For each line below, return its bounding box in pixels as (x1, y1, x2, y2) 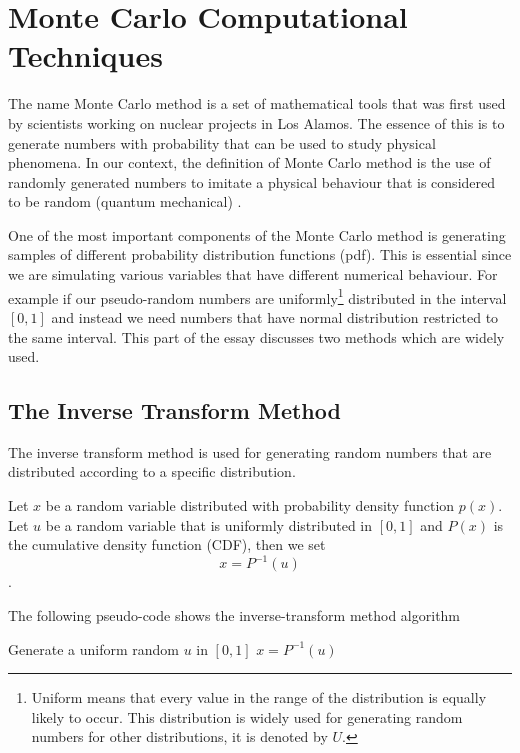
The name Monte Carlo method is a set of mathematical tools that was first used (8, 93, 506, 114)
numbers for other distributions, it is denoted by (31, 726, 328, 747)
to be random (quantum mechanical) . (8, 191, 242, 212)
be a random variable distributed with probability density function (45, 495, 455, 516)
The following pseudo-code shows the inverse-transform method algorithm (8, 604, 461, 625)
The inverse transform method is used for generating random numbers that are (8, 441, 492, 462)
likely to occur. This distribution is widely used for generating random (31, 706, 463, 727)
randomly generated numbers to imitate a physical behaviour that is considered (8, 171, 496, 192)
